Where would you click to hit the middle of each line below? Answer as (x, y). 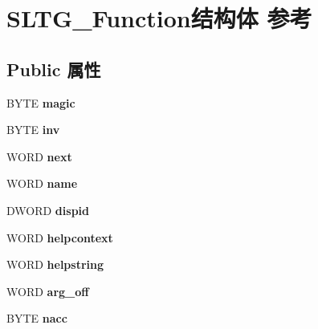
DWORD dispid (48, 210)
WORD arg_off (48, 291)
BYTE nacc (37, 318)
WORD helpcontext (60, 237)
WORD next (39, 156)
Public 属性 (54, 69)
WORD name (42, 183)
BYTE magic (41, 102)
